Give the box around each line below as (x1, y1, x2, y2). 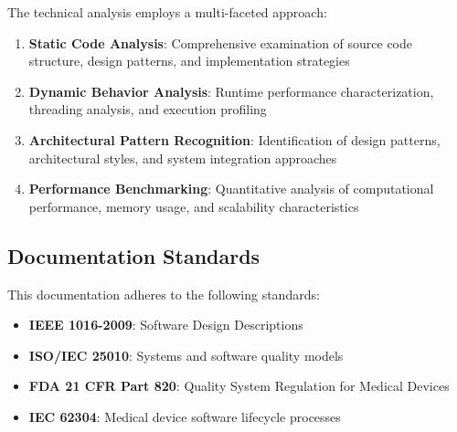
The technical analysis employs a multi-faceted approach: (7, 3, 327, 21)
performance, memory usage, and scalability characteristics (28, 196, 359, 216)
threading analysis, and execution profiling (28, 100, 267, 119)
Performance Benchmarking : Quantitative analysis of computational (28, 179, 434, 198)
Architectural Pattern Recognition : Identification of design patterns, (28, 130, 441, 149)
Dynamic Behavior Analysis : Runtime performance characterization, (28, 81, 434, 100)
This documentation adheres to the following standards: (7, 284, 320, 303)
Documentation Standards (7, 241, 260, 269)
